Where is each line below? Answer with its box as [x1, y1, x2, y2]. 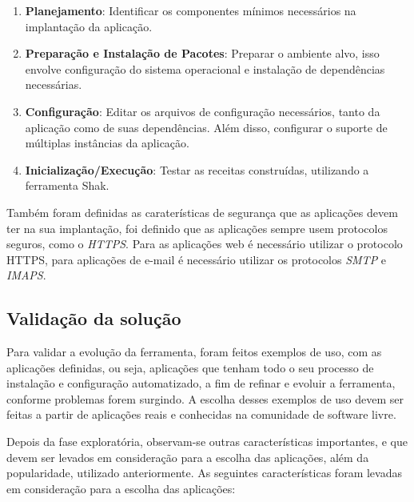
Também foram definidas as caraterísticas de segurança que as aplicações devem [6, 203, 398, 220]
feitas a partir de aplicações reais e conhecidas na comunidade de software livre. [6, 406, 396, 423]
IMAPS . [6, 267, 46, 283]
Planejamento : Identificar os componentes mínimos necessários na [25, 2, 356, 18]
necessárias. [25, 76, 82, 93]
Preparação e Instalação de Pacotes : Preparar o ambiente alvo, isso [25, 45, 380, 62]
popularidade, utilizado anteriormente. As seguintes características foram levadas [6, 464, 402, 481]
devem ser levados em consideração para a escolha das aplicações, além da [6, 448, 369, 465]
